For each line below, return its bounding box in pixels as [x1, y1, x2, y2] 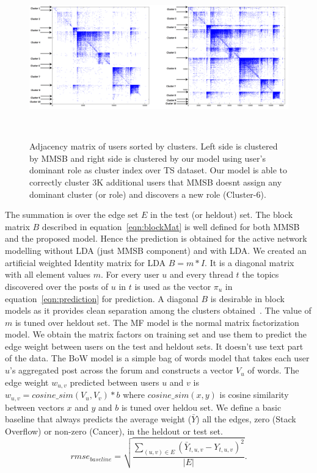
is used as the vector [134, 280, 211, 292]
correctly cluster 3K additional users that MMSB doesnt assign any [29, 175, 282, 188]
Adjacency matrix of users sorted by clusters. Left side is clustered [29, 140, 278, 153]
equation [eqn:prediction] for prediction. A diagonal [5, 292, 199, 305]
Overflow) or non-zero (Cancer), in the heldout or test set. [5, 424, 223, 437]
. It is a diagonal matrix [205, 256, 294, 269]
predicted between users [70, 375, 159, 388]
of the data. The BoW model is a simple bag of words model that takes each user [5, 352, 310, 364]
